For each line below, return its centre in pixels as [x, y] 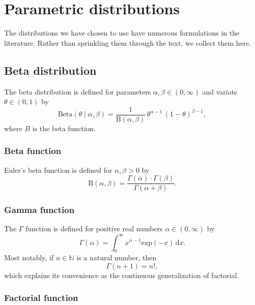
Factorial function [41, 298]
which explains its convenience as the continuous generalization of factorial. [122, 275]
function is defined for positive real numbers [94, 228]
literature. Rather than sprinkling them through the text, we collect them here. [128, 42]
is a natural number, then [117, 257]
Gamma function [39, 210]
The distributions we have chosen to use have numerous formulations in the [122, 33]
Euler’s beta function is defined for [58, 170]
